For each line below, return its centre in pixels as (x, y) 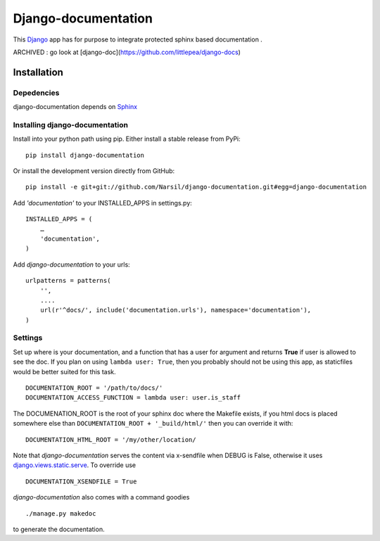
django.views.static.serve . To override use (75, 465)
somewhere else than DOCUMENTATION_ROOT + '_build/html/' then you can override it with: (153, 424)
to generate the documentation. (59, 529)
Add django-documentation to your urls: (71, 265)
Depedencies (36, 93)
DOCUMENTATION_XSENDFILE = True (81, 481)
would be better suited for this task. (64, 371)
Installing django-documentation (70, 125)
